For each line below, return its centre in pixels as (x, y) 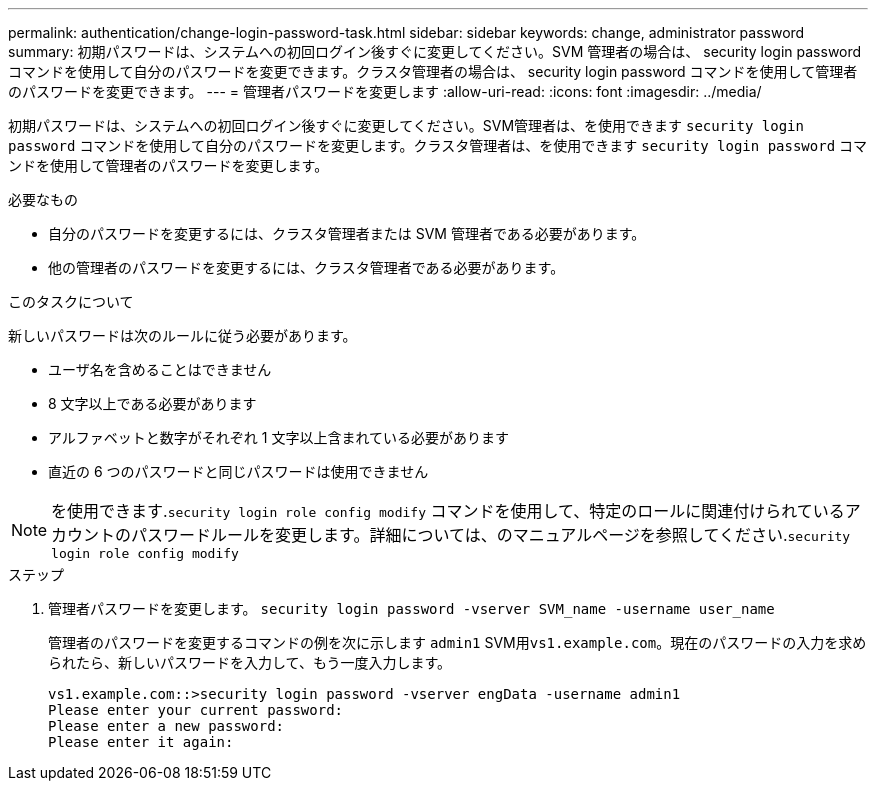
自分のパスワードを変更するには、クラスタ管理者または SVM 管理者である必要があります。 (347, 233)
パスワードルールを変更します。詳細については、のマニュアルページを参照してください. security (491, 535)
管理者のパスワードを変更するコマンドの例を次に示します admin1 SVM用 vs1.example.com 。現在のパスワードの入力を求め (457, 642)
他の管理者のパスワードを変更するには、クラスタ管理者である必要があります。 (306, 267)
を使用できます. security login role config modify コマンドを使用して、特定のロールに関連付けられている (448, 511)
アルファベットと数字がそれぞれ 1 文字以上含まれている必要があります (279, 437)
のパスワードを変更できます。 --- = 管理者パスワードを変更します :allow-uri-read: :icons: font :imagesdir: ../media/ (385, 91)
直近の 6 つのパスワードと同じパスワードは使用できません (238, 471)
